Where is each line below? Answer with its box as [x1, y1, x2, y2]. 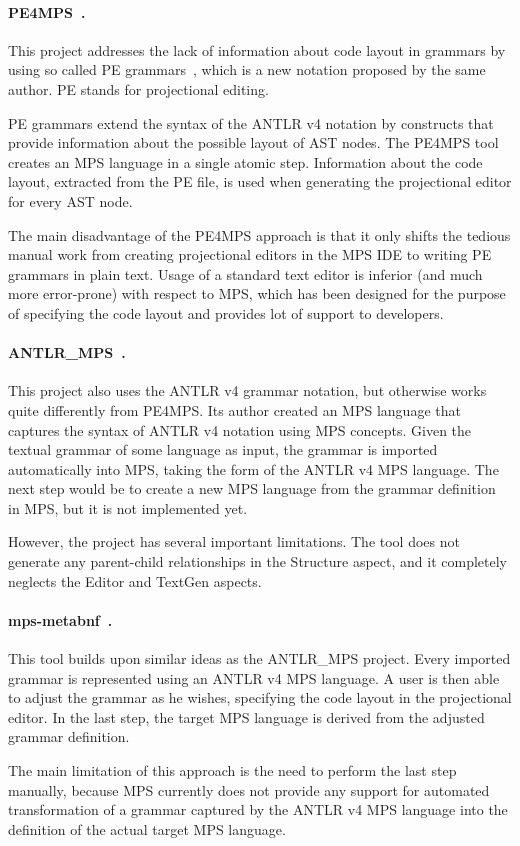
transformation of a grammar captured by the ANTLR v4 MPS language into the [8, 799, 508, 820]
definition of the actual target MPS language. [8, 818, 286, 839]
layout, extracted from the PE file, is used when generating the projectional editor [8, 171, 512, 192]
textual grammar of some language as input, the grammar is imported [8, 439, 438, 460]
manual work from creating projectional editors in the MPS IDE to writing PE [8, 244, 492, 265]
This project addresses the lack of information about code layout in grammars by [8, 39, 506, 60]
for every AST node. [8, 190, 133, 211]
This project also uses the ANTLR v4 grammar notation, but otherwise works [8, 380, 487, 401]
